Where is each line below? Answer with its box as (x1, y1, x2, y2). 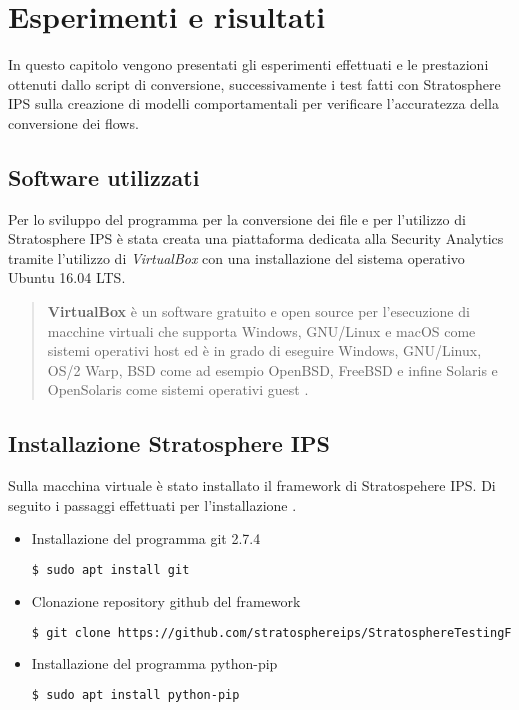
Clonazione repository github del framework (31, 590, 301, 611)
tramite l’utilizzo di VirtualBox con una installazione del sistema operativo (8, 247, 465, 268)
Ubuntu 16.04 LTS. (8, 267, 126, 288)
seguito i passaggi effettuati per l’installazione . (8, 494, 297, 515)
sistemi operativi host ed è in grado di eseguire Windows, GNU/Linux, (47, 340, 482, 361)
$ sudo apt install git (31, 563, 190, 578)
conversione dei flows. (8, 112, 139, 133)
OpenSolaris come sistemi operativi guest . (47, 379, 309, 400)
